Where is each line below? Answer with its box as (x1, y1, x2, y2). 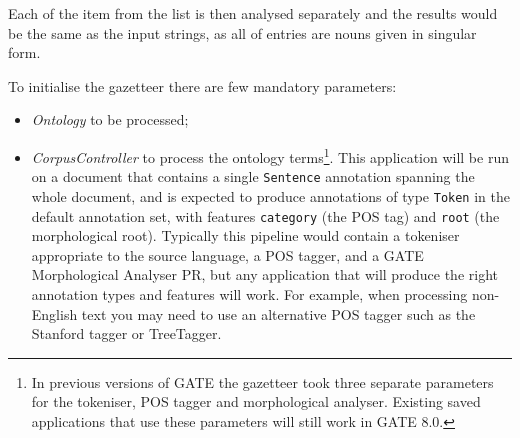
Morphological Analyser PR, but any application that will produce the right (31, 264, 498, 285)
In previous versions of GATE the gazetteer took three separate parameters (31, 371, 494, 392)
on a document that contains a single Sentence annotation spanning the (31, 166, 475, 187)
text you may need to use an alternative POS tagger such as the (81, 303, 476, 324)
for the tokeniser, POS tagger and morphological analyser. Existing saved (31, 391, 481, 412)
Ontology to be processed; (31, 109, 189, 130)
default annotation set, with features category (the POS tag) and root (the (31, 205, 500, 226)
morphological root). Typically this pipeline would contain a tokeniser (31, 225, 460, 246)
